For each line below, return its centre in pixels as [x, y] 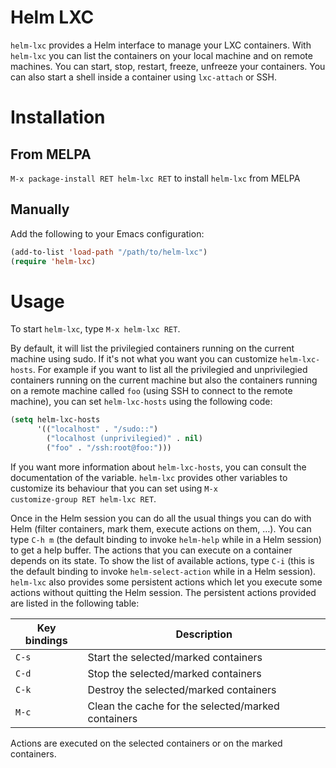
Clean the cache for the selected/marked [183, 706]
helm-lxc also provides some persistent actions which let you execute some [166, 582]
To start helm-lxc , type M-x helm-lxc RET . [95, 329]
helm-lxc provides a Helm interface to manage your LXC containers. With [161, 45]
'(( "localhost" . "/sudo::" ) [97, 429]
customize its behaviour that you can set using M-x [114, 488]
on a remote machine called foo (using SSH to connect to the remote [151, 391]
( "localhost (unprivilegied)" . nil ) [124, 439]
